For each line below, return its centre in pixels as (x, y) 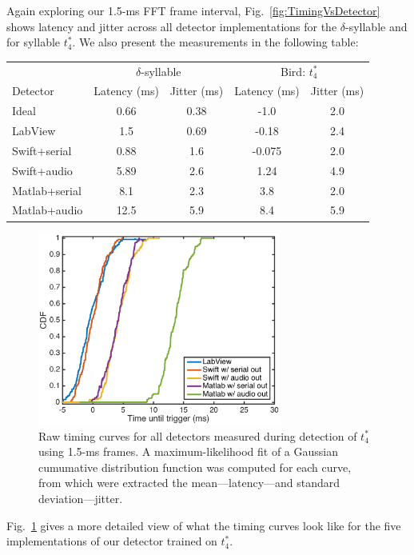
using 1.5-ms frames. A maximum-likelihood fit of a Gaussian (189, 451)
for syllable (34, 42)
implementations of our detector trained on (112, 541)
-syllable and (376, 26)
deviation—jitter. (81, 498)
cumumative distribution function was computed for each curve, (195, 467)
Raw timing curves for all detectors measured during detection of (198, 435)
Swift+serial (42, 150)
